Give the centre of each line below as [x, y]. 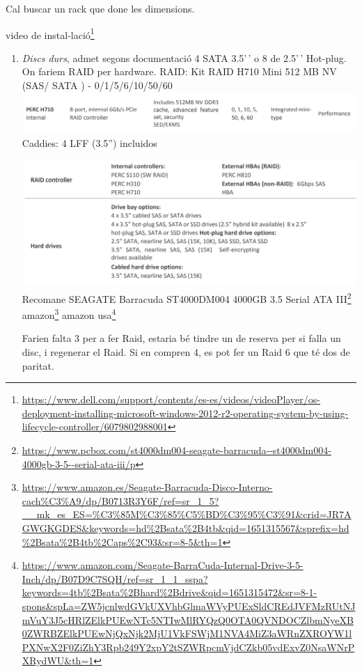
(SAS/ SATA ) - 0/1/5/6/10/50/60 [97, 85]
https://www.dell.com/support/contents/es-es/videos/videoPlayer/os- [171, 399]
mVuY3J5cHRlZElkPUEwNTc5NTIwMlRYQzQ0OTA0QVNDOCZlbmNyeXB [188, 619]
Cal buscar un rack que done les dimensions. [100, 8]
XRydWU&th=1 [58, 661]
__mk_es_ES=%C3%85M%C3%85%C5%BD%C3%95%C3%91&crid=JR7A [187, 514]
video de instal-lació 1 [50, 33]
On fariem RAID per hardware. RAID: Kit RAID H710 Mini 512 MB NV [179, 71]
